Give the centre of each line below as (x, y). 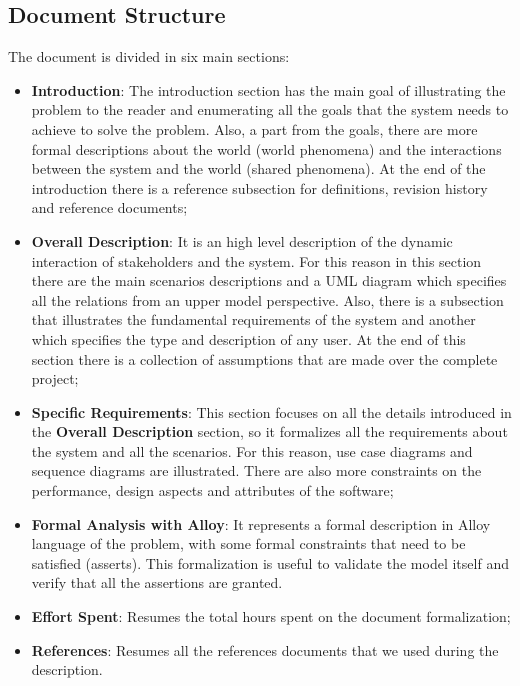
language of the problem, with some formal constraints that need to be (248, 543)
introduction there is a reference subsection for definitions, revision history (259, 187)
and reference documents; (109, 207)
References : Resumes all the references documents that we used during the (265, 649)
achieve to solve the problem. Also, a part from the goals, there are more (254, 128)
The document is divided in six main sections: (149, 56)
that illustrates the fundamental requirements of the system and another (253, 319)
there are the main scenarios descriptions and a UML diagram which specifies (269, 280)
